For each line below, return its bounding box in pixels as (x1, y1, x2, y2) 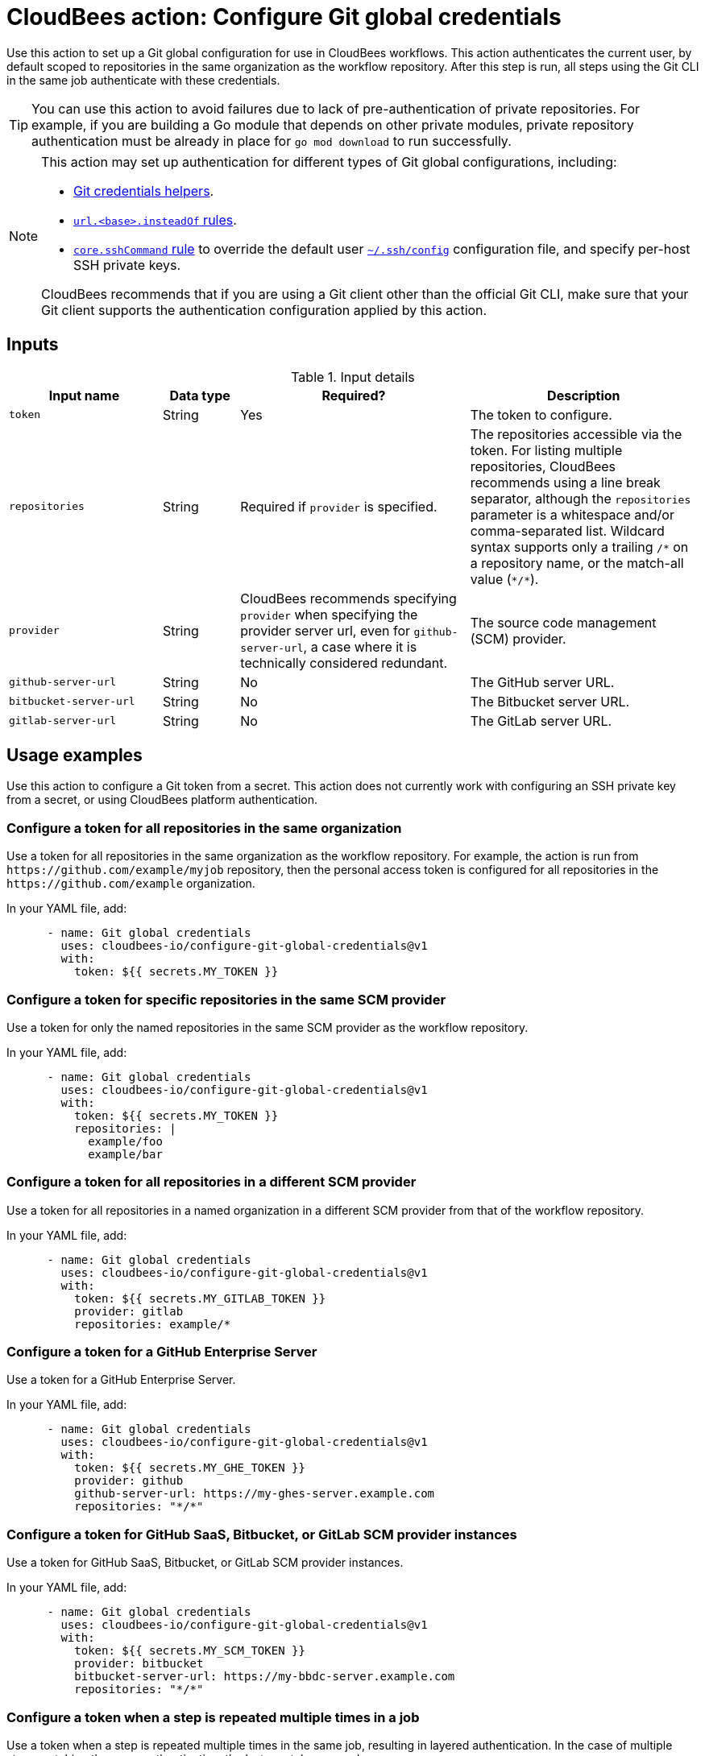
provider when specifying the (240, 606, 418, 623)
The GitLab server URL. (470, 712, 612, 729)
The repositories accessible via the (470, 425, 682, 442)
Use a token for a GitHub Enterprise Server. (6, 1373, 236, 1387)
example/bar (88, 1147, 163, 1161)
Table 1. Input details (291, 368, 415, 385)
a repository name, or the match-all (470, 554, 684, 571)
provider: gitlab (74, 1304, 184, 1318)
